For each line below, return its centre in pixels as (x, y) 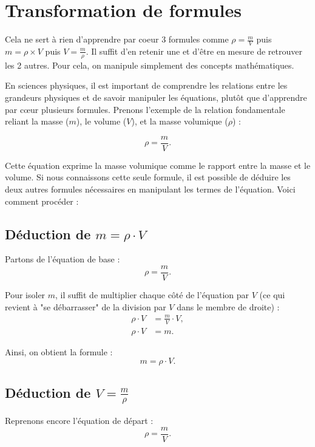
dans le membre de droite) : (228, 306)
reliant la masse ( (37, 121)
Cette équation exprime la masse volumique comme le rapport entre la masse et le (158, 165)
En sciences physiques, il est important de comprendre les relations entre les (146, 85)
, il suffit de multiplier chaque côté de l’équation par (152, 295)
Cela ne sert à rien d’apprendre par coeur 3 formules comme (117, 39)
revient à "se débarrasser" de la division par (86, 306)
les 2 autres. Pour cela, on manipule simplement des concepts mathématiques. (150, 65)
